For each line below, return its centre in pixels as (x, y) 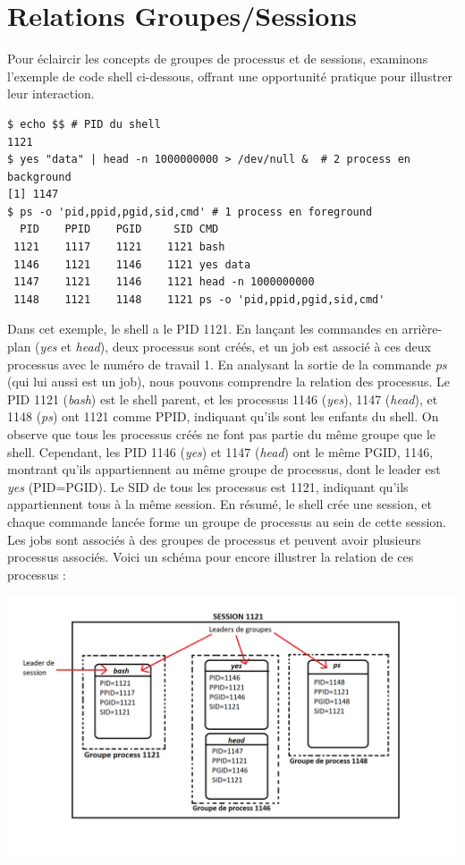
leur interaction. (51, 93)
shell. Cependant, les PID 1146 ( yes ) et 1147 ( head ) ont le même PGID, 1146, (220, 451)
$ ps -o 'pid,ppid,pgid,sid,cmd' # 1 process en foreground (190, 212)
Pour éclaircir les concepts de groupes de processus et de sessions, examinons (218, 59)
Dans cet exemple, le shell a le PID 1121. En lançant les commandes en (203, 329)
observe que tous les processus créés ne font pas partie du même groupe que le (222, 434)
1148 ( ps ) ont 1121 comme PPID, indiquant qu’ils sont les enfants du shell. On (223, 416)
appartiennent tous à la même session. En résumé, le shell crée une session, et (220, 504)
